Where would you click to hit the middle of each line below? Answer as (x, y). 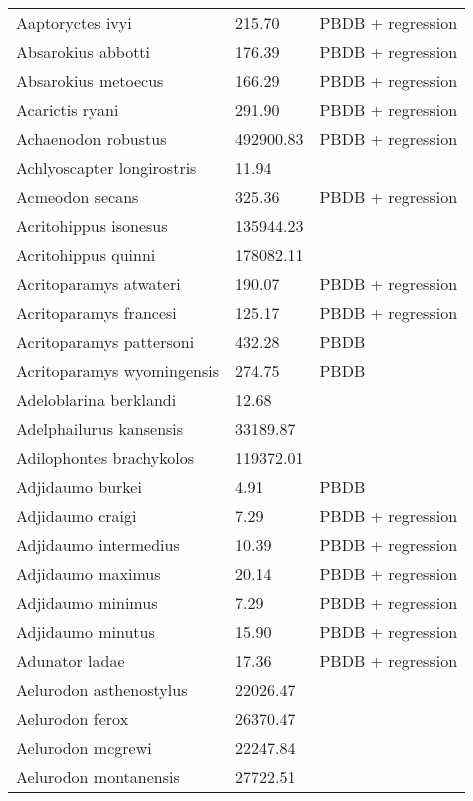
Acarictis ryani (67, 109)
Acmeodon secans (77, 196)
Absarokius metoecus (90, 80)
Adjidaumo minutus (85, 631)
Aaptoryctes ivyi (74, 22)
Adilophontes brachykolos (105, 457)
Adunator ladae (70, 660)
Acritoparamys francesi (96, 312)
